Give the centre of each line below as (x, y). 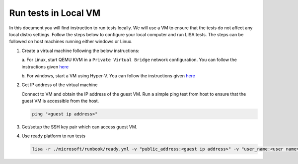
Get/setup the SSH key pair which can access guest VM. (79, 127)
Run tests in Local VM (55, 13)
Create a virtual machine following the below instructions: (80, 51)
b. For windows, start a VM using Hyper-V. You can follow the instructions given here (109, 76)
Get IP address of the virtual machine (60, 85)
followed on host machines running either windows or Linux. (71, 42)
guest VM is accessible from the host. (60, 101)
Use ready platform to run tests (53, 136)
